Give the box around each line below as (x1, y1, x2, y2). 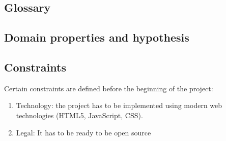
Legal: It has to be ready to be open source (16, 127, 151, 137)
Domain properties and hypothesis (4, 29, 189, 45)
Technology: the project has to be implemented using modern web (16, 100, 222, 111)
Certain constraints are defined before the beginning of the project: (4, 83, 213, 93)
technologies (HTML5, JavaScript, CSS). (16, 110, 143, 120)
